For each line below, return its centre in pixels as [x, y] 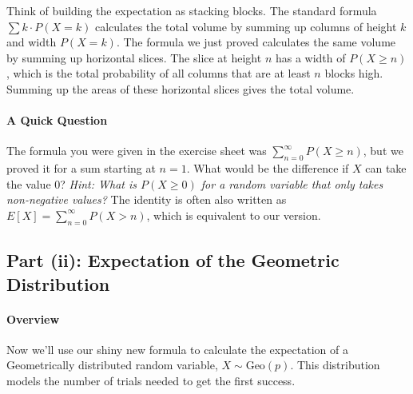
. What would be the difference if [268, 168]
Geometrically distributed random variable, [112, 365]
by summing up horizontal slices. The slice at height [134, 57]
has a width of [310, 57]
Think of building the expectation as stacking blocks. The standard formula [192, 10]
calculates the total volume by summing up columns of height [246, 26]
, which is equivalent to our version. [234, 215]
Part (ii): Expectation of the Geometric [173, 260]
